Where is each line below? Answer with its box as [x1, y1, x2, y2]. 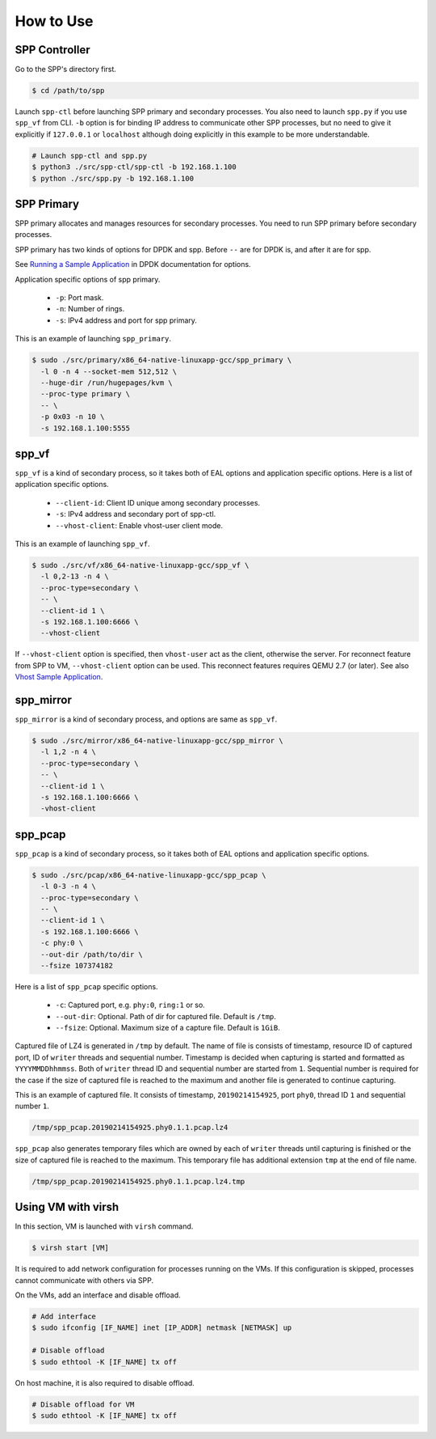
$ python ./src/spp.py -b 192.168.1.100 [31, 174, 194, 183]
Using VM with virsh [15, 1200, 119, 1214]
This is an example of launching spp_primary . [15, 334, 172, 344]
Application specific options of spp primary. [15, 274, 161, 284]
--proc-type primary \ [40, 389, 131, 399]
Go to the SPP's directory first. [15, 65, 117, 74]
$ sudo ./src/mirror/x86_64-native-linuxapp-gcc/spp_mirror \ [31, 736, 283, 745]
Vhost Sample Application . [15, 672, 103, 682]
